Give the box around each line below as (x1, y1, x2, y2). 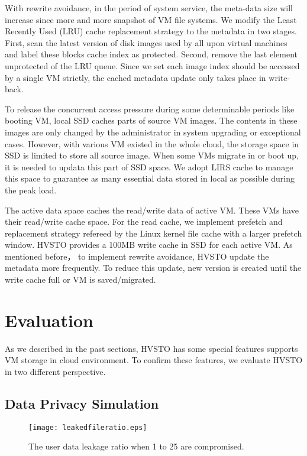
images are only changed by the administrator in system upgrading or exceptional (5, 125, 301, 138)
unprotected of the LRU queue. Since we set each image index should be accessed (5, 59, 300, 72)
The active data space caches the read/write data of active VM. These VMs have (5, 203, 299, 216)
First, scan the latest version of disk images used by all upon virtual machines (5, 36, 287, 48)
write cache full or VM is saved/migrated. (5, 273, 156, 286)
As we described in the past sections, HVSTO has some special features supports (5, 342, 298, 354)
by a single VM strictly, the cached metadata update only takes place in (5, 71, 266, 83)
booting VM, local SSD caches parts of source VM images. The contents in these (5, 114, 298, 127)
